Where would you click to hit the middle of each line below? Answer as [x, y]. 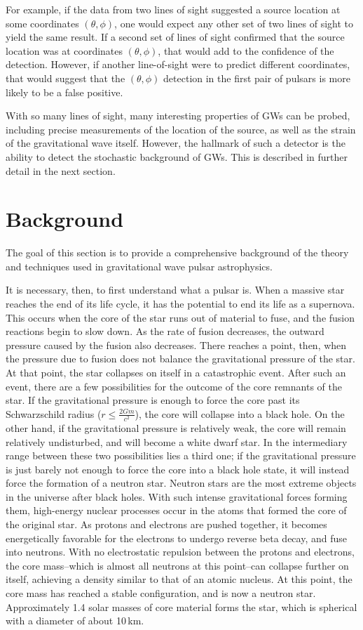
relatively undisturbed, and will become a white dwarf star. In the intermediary [177, 441]
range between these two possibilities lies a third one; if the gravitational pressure [181, 455]
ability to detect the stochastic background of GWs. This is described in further [177, 156]
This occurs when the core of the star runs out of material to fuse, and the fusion [180, 317]
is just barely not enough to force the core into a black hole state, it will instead [178, 469]
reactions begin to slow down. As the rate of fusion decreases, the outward [165, 331]
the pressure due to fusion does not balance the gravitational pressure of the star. [180, 359]
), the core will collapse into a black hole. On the [240, 413]
